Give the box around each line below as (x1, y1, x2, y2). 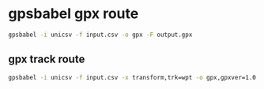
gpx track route (8, 53, 85, 66)
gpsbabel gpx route (8, 5, 139, 23)
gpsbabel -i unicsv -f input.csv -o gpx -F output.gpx (8, 31, 193, 39)
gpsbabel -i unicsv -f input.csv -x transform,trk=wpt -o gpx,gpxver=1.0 (8, 73, 257, 81)
